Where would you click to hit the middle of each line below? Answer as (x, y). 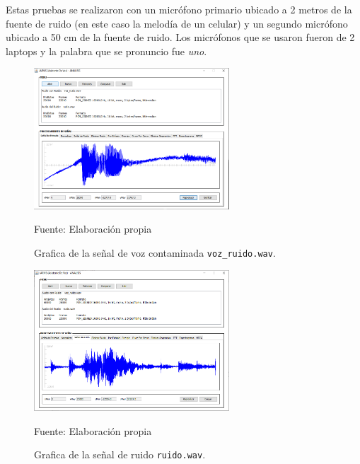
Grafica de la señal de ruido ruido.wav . (120, 454)
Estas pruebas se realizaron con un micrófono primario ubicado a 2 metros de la (179, 9)
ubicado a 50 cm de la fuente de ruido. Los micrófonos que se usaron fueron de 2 (180, 37)
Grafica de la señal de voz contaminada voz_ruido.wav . (155, 253)
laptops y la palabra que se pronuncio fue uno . (106, 51)
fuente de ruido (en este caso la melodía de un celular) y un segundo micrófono (177, 23)
